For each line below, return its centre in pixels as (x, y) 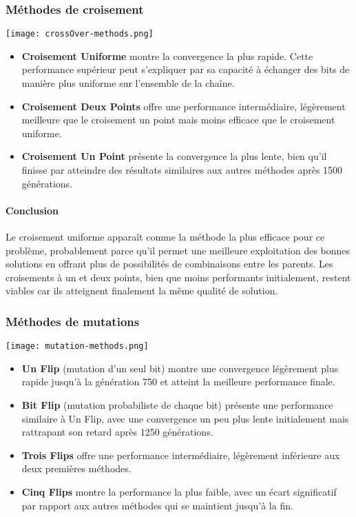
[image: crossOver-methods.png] (80, 34)
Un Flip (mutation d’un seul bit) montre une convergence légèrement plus (180, 368)
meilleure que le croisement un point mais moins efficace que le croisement (178, 120)
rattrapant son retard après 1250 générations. (117, 432)
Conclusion (32, 210)
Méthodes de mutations (73, 321)
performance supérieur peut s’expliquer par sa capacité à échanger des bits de (186, 69)
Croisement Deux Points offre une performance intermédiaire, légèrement (184, 106)
